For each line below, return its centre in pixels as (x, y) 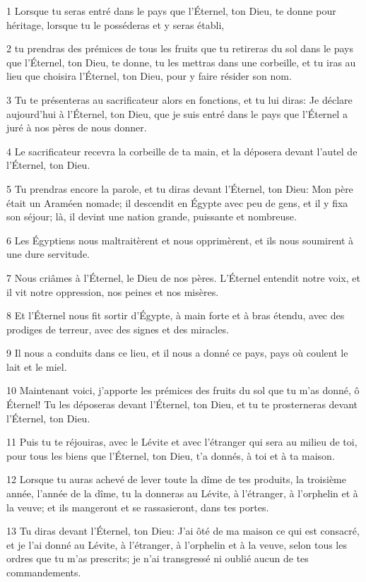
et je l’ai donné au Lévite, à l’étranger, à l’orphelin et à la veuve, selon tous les (177, 544)
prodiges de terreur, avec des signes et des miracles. (118, 329)
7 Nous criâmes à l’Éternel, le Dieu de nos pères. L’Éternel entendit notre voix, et (183, 277)
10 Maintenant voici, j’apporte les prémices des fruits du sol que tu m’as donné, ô (183, 390)
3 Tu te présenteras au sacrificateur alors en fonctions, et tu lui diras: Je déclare (179, 99)
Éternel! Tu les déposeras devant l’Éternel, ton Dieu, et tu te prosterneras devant (182, 404)
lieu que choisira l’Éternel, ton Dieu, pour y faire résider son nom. (149, 76)
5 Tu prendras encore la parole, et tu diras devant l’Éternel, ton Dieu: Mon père (180, 188)
